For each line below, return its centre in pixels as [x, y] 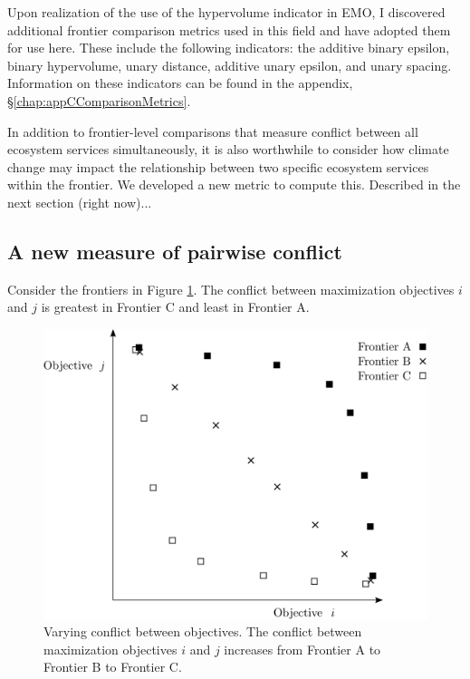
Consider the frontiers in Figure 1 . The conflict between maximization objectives [231, 289]
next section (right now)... [80, 202]
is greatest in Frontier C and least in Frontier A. [175, 307]
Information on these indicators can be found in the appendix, [180, 83]
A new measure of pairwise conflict [175, 251]
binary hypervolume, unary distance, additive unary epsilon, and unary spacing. [230, 65]
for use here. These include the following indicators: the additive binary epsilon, [229, 48]
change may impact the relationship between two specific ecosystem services [218, 166]
